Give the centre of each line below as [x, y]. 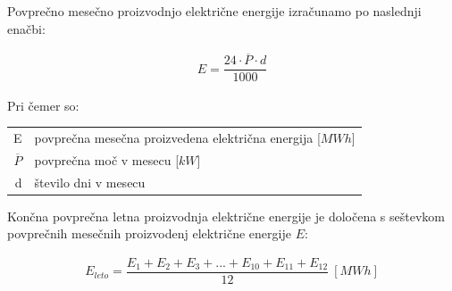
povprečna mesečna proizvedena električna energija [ [177, 137]
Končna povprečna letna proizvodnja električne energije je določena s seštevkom [226, 216]
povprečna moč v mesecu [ [107, 159]
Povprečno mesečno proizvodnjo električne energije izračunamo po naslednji [214, 11]
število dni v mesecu [90, 182]
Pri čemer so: [43, 105]
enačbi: [26, 28]
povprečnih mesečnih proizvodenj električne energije [149, 233]
